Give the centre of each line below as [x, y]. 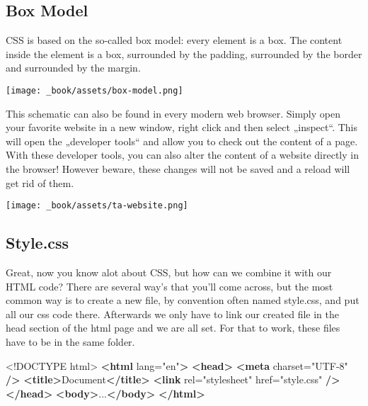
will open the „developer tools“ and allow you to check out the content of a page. [182, 141]
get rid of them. [40, 182]
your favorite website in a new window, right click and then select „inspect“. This [182, 127]
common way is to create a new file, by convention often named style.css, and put [183, 300]
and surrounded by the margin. [73, 68]
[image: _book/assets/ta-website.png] [97, 206]
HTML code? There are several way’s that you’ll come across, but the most [169, 286]
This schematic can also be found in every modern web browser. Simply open [173, 113]
